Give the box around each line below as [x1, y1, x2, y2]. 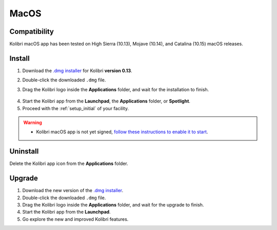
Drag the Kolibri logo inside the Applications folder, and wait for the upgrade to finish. [22, 201, 204, 207]
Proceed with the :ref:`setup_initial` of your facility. [22, 105, 129, 111]
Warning [23, 119, 42, 126]
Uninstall [9, 147, 39, 156]
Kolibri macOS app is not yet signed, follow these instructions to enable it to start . [36, 129, 208, 135]
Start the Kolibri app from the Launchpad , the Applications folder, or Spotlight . [22, 98, 191, 104]
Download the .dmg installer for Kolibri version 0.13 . [22, 67, 133, 74]
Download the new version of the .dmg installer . [22, 187, 124, 194]
